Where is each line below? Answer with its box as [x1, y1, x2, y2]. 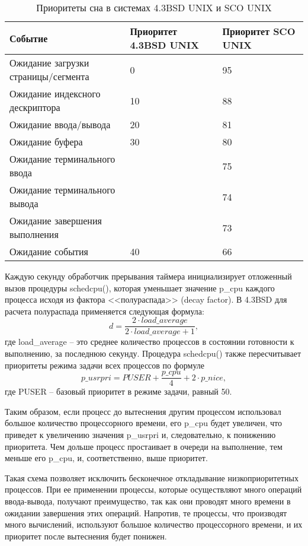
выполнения [9, 227, 59, 241]
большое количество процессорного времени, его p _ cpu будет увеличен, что [5, 417, 282, 429]
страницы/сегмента [9, 69, 89, 83]
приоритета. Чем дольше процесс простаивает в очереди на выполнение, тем [5, 440, 283, 452]
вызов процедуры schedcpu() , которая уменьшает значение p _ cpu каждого [5, 281, 275, 294]
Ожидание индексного [9, 87, 101, 100]
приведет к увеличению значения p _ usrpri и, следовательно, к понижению [5, 428, 276, 441]
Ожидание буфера [9, 135, 83, 148]
